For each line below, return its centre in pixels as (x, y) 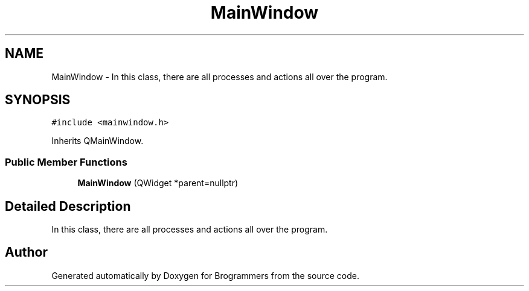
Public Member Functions (66, 162)
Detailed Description (68, 206)
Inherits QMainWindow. (98, 141)
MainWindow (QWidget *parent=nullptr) (158, 183)
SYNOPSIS (38, 100)
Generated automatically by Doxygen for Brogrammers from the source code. (205, 275)
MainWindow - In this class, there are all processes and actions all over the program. (220, 77)
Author (26, 252)
